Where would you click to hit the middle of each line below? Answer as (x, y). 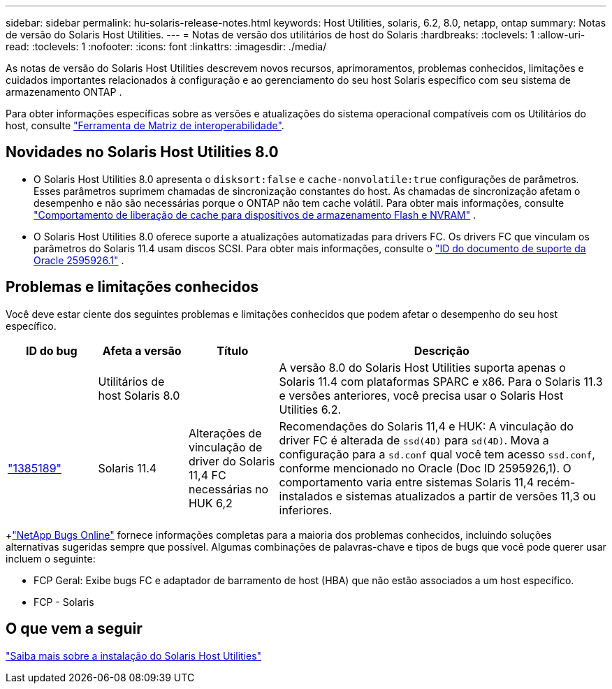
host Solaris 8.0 (139, 395)
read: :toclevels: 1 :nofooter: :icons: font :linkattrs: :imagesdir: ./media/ (166, 46)
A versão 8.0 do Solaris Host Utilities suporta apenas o (422, 367)
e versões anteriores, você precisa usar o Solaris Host (421, 395)
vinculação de (226, 447)
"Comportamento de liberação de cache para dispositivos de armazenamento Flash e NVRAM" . (255, 215)
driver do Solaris (232, 461)
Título (233, 350)
